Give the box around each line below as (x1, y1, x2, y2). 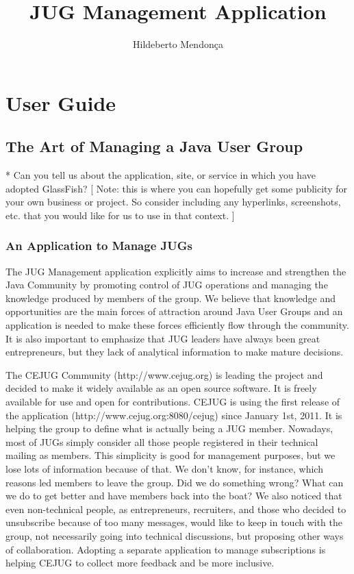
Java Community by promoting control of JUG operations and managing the (5, 277, 328, 292)
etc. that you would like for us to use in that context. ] (5, 208, 235, 222)
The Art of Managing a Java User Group (5, 136, 303, 157)
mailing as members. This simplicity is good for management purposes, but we (5, 448, 336, 462)
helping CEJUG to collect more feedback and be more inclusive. (5, 556, 275, 570)
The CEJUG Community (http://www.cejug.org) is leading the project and (5, 367, 323, 382)
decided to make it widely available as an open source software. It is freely (5, 381, 317, 395)
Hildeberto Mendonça (133, 37, 223, 51)
